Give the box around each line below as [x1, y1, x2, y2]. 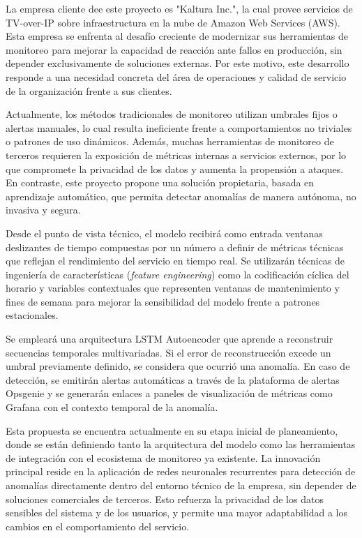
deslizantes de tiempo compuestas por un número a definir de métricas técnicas [6, 239, 344, 254]
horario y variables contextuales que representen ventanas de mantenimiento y [6, 281, 340, 295]
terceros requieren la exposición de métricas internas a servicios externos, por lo [6, 147, 347, 162]
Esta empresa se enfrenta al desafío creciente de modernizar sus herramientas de [6, 29, 348, 43]
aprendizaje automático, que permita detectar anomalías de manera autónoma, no [6, 188, 356, 203]
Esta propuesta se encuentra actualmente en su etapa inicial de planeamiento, [6, 423, 338, 438]
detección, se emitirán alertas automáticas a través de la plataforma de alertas [6, 372, 340, 387]
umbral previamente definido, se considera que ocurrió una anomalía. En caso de [6, 359, 350, 373]
